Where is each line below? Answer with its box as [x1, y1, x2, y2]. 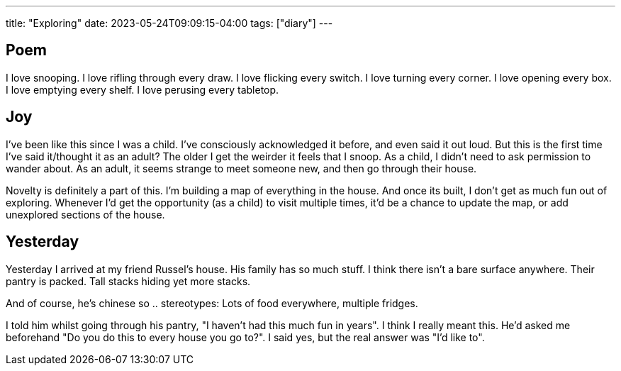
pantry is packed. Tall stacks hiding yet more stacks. [6, 275, 251, 287]
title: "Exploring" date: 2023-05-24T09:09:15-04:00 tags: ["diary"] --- [6, 17, 333, 29]
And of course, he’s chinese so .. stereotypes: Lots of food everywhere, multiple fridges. [6, 297, 418, 309]
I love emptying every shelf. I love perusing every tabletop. [6, 83, 279, 96]
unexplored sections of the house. [6, 208, 165, 221]
